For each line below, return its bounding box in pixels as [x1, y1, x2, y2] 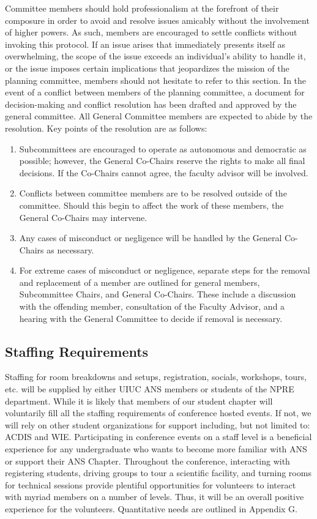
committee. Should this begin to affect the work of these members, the [19, 198, 284, 211]
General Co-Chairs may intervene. [19, 211, 147, 223]
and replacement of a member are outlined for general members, [19, 275, 260, 288]
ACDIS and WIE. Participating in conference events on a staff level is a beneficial [5, 430, 312, 443]
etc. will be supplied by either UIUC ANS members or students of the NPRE [5, 383, 294, 395]
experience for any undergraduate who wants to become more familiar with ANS [5, 442, 307, 455]
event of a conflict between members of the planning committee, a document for [5, 86, 305, 99]
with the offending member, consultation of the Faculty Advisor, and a [19, 300, 285, 313]
